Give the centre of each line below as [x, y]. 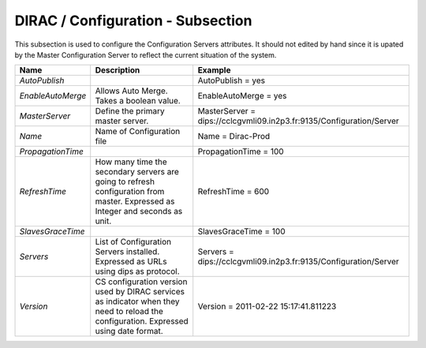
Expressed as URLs [131, 262]
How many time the [131, 162]
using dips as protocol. [138, 271]
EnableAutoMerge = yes [242, 96]
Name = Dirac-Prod [234, 137]
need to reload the [129, 312]
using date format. [129, 331]
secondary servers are [137, 172]
